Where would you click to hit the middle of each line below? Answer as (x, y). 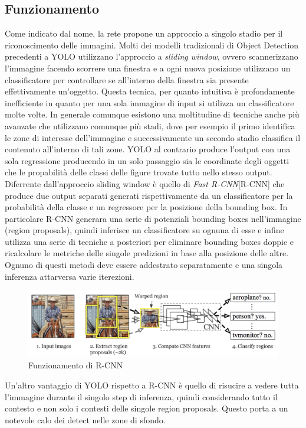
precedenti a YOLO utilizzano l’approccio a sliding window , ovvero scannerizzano (152, 56)
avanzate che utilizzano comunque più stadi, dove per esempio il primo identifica (150, 125)
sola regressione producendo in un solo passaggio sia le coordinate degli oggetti (147, 160)
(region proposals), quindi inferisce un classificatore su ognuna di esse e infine (144, 230)
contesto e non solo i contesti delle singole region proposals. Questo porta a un (147, 408)
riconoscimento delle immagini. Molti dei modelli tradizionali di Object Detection (152, 45)
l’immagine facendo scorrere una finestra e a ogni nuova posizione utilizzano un (148, 68)
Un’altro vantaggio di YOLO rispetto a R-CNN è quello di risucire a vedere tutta (152, 385)
